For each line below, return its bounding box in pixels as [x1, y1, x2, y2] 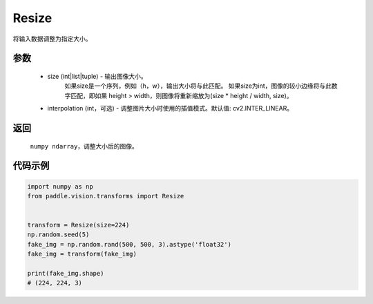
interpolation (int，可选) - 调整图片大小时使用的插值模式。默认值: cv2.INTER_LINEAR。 [47, 104, 294, 113]
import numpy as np [27, 182, 93, 190]
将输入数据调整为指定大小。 [12, 35, 92, 43]
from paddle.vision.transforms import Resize [27, 192, 184, 200]
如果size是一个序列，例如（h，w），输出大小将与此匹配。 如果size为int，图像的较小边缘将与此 [64, 82, 332, 90]
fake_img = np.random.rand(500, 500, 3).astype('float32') [27, 240, 231, 248]
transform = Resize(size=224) [27, 221, 130, 229]
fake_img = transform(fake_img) [27, 250, 137, 258]
